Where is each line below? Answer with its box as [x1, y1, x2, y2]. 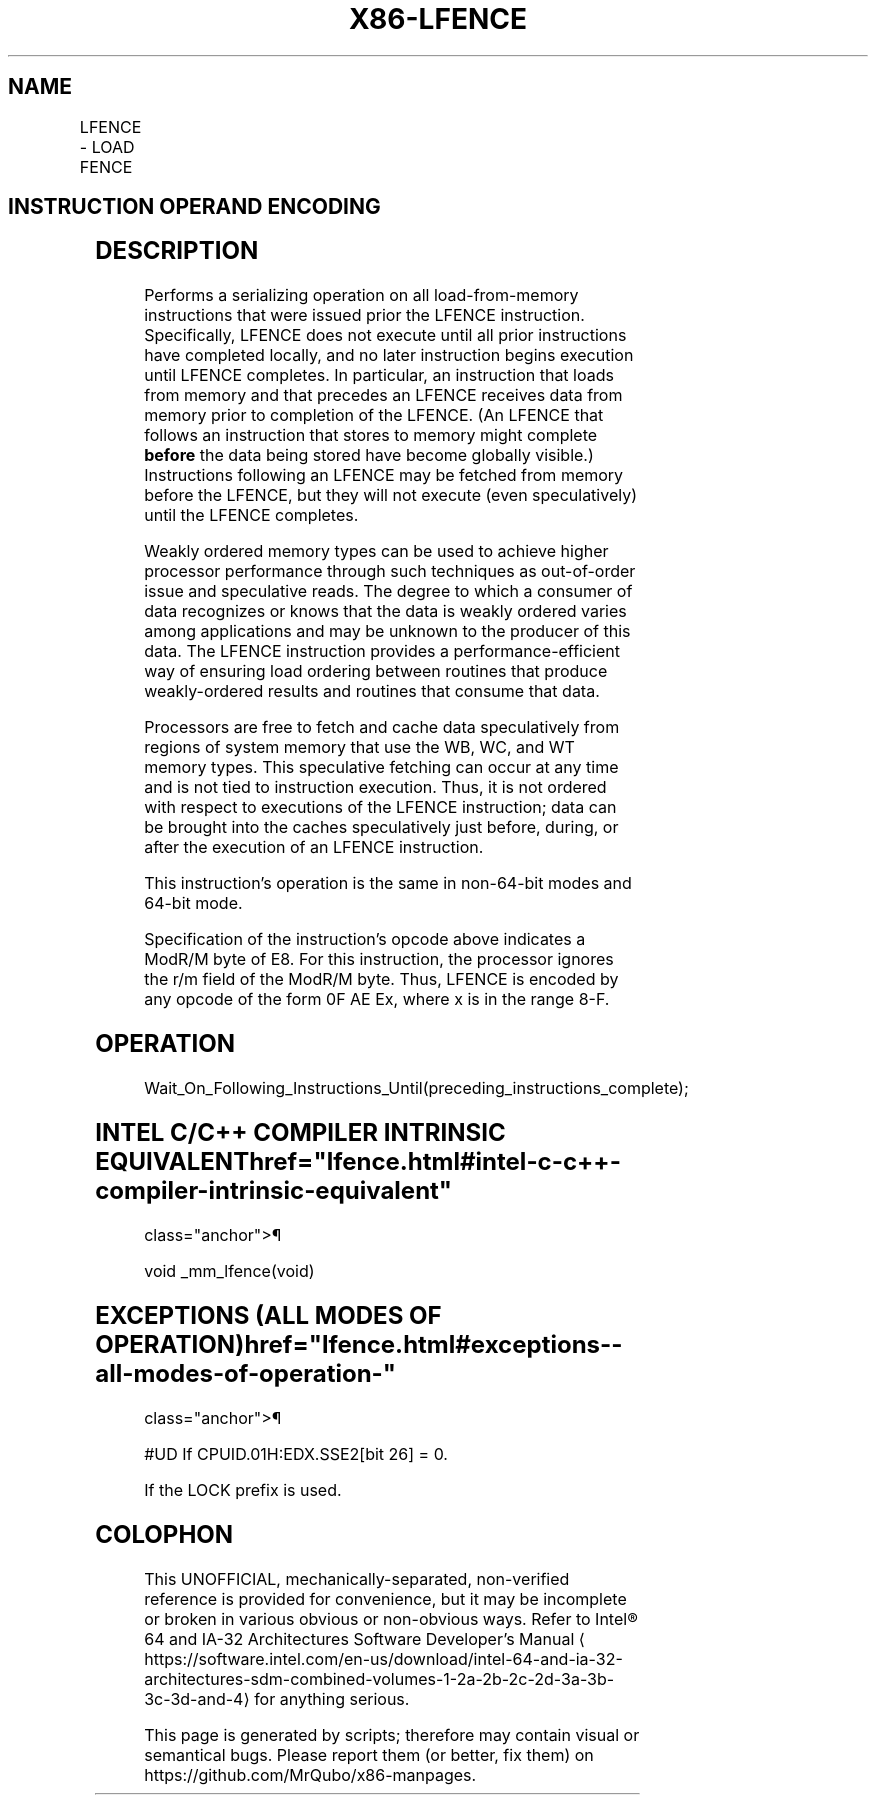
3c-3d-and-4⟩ [144, 1688, 250, 1709]
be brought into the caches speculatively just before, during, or [144, 817, 619, 838]
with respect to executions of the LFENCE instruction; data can [144, 797, 617, 818]
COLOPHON [95, 1519, 234, 1549]
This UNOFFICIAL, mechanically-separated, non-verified [144, 1568, 570, 1589]
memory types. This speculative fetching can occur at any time [144, 757, 619, 778]
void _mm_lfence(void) [144, 1260, 315, 1281]
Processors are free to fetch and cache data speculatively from [144, 717, 620, 738]
